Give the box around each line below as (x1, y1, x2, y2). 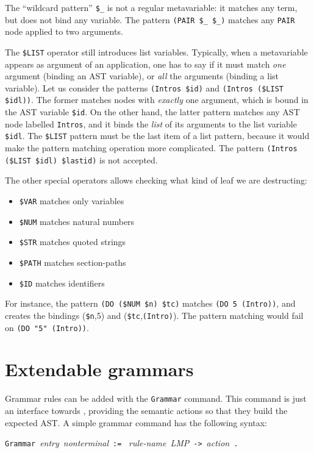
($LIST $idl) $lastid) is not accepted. (5, 153, 158, 166)
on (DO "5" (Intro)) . (5, 321, 89, 334)
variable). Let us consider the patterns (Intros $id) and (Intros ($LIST (5, 81, 284, 94)
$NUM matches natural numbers (19, 215, 135, 227)
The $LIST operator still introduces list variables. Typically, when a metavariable (5, 45, 308, 58)
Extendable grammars (5, 357, 194, 382)
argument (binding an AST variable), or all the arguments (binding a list (5, 70, 279, 82)
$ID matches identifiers (19, 276, 105, 289)
